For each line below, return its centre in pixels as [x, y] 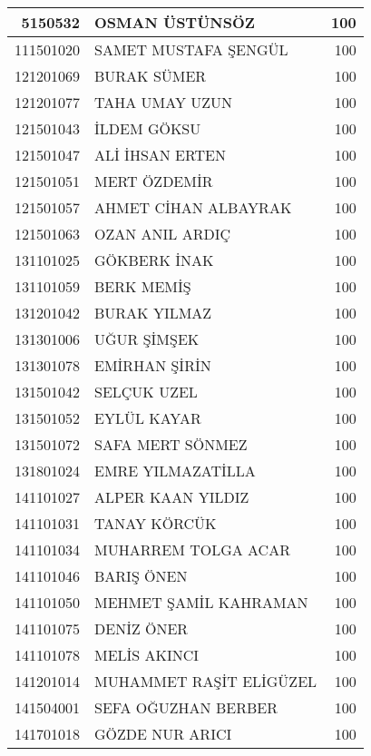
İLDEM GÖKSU [148, 128]
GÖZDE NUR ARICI [163, 734]
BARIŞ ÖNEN [141, 576]
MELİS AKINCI [147, 655]
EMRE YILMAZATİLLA [175, 471]
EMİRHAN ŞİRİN [153, 365]
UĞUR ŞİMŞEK [147, 339]
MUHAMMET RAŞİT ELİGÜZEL [206, 681]
